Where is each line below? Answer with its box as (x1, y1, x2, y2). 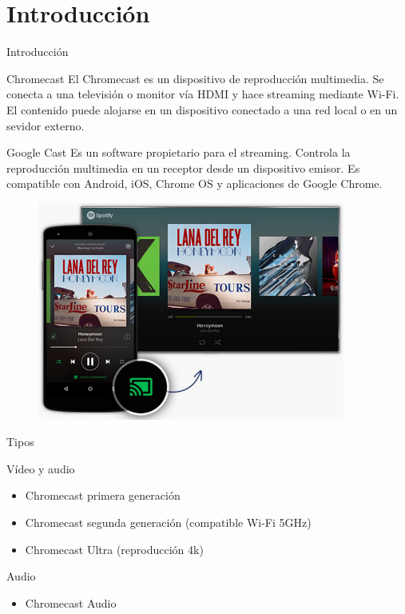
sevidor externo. (6, 117, 85, 134)
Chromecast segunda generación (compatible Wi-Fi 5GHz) (25, 513, 312, 530)
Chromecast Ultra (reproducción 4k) (25, 540, 204, 557)
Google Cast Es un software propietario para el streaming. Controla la (6, 144, 351, 161)
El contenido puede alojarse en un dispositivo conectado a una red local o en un (6, 101, 398, 118)
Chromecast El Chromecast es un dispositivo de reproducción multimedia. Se (6, 70, 384, 86)
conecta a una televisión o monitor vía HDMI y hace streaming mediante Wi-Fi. (6, 86, 399, 102)
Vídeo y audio (6, 460, 75, 476)
